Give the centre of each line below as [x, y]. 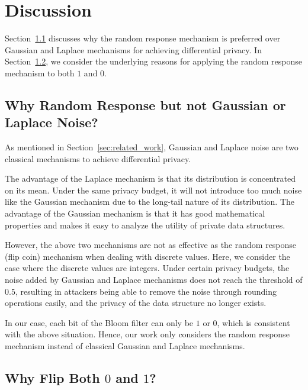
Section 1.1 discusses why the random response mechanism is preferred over [143, 38]
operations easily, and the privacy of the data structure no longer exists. [136, 303]
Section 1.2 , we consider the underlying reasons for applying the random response [153, 61]
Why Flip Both [52, 377]
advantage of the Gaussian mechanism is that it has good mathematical [135, 213]
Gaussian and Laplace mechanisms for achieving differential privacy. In [133, 49]
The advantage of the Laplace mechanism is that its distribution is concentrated [150, 178]
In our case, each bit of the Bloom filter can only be [99, 322]
